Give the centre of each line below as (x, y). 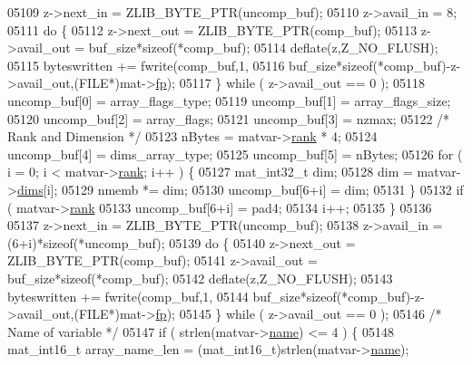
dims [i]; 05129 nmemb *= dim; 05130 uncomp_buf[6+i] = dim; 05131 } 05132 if (240, 189)
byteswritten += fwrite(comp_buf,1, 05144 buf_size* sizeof (172, 296)
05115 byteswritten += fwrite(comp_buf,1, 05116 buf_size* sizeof (190, 65)
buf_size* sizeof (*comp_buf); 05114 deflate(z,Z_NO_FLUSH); (263, 48)
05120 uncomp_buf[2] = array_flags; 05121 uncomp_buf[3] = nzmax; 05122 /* (229, 118)
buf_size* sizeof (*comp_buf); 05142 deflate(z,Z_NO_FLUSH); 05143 (200, 278)
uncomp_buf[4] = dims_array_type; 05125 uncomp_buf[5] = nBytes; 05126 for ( (235, 154)
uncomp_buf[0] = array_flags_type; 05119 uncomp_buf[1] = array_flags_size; (229, 100)
